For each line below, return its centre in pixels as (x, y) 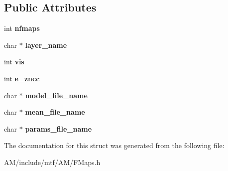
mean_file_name (55, 112)
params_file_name (58, 128)
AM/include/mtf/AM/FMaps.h (52, 162)
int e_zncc (22, 78)
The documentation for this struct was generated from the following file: (114, 145)
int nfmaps (22, 28)
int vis (14, 62)
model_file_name (56, 95)
